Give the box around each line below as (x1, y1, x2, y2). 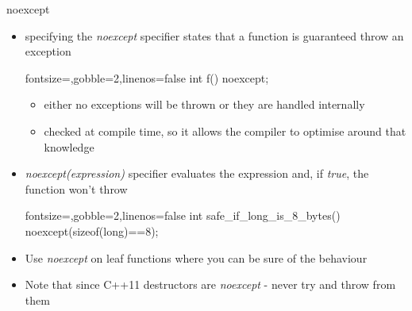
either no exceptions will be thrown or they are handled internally (44, 96, 365, 113)
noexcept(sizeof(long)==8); (25, 222, 159, 239)
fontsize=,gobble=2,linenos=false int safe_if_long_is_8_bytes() (25, 207, 341, 224)
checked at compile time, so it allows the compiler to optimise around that (44, 122, 406, 139)
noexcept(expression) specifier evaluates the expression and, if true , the (25, 165, 369, 182)
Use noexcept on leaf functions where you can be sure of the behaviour (25, 249, 368, 266)
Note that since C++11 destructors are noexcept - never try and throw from (25, 276, 396, 293)
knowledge (44, 138, 94, 155)
